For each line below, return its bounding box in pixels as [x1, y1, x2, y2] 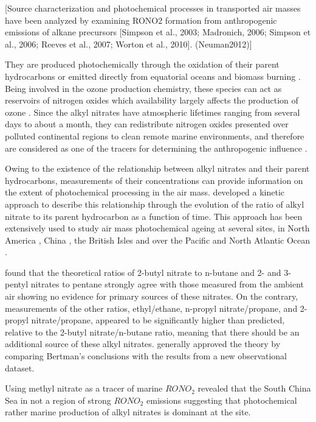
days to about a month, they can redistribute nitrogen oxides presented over [5, 118, 289, 130]
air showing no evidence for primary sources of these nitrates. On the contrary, [5, 290, 298, 303]
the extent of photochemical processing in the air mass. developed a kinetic [5, 186, 285, 199]
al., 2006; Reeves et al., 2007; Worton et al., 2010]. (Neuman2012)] [5, 37, 252, 50]
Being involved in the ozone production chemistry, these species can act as [5, 82, 282, 94]
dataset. [5, 361, 35, 374]
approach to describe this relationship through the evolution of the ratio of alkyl [5, 197, 304, 210]
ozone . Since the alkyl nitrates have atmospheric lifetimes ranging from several [5, 105, 300, 118]
